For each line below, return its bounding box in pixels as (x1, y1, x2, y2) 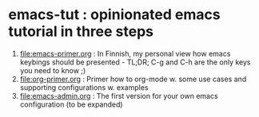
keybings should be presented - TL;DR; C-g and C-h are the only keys (19, 57, 251, 67)
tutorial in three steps (8, 22, 154, 41)
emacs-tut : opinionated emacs (8, 6, 221, 24)
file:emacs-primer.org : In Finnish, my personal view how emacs (19, 49, 231, 58)
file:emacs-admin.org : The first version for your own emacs (19, 91, 218, 100)
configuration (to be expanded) (19, 99, 123, 109)
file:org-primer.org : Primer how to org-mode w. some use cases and (19, 74, 247, 84)
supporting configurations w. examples (19, 82, 149, 92)
